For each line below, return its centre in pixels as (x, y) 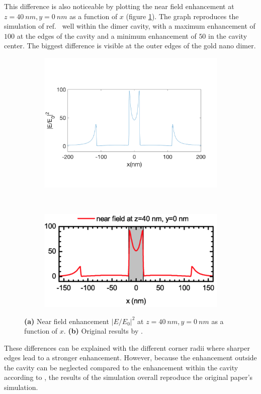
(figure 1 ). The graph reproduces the (182, 16)
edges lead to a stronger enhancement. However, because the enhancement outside (130, 358)
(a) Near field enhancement (67, 321)
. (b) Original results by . (103, 331)
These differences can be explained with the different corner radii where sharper (127, 347)
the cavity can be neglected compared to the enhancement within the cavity (121, 367)
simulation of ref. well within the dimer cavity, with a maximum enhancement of (130, 26)
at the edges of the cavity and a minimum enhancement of (107, 35)
